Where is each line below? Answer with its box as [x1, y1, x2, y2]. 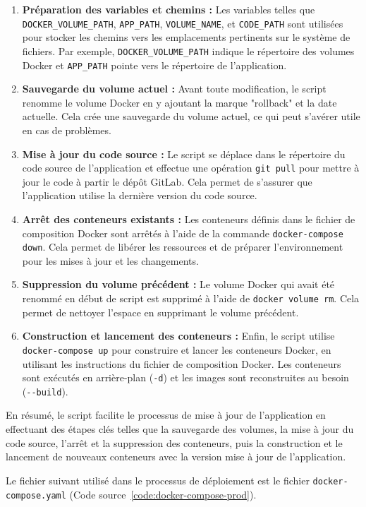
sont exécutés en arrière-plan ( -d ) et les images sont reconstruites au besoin [22, 370, 349, 385]
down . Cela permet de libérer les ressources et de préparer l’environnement [22, 239, 343, 254]
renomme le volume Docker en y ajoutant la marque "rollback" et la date [22, 95, 337, 109]
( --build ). [22, 383, 68, 398]
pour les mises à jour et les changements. [22, 253, 199, 268]
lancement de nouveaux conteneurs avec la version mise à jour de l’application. [6, 449, 346, 464]
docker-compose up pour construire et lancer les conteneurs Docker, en [22, 342, 331, 357]
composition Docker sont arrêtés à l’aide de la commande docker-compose [22, 225, 343, 240]
